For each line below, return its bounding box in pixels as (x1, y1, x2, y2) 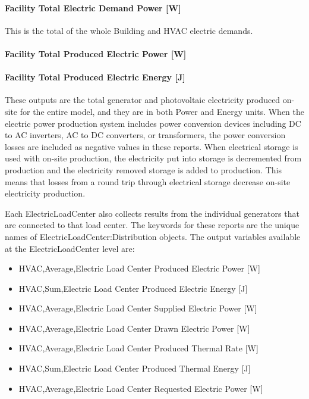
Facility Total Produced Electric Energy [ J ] (5, 71, 185, 83)
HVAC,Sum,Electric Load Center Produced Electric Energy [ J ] (18, 282, 248, 294)
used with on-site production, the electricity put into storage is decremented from (5, 152, 302, 164)
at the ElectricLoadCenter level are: (5, 242, 135, 254)
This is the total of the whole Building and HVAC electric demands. (5, 24, 253, 36)
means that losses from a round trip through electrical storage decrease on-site (5, 175, 291, 188)
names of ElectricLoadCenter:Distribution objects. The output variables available (5, 230, 301, 242)
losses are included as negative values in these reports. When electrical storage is (5, 140, 298, 152)
